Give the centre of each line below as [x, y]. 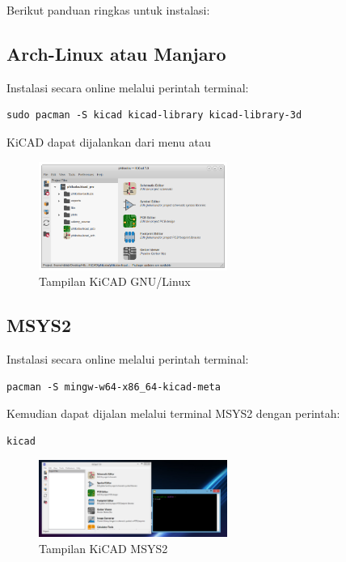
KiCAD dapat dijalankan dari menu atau [109, 141]
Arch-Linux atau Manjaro [116, 53]
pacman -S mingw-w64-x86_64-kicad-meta [114, 387]
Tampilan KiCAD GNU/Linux [115, 281]
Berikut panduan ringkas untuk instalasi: [108, 10]
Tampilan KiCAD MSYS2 [103, 548]
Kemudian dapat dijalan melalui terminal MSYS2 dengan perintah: [173, 413]
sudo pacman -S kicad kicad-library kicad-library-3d [154, 115]
